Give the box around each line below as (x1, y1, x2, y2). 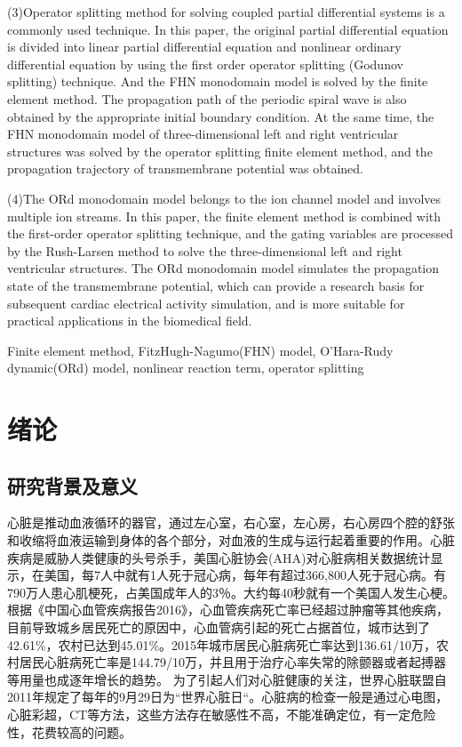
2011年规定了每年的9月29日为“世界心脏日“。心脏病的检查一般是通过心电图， (7, 687, 449, 706)
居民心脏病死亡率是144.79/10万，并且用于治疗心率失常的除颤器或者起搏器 (19, 653, 446, 671)
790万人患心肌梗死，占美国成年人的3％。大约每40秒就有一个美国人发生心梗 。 (7, 582, 455, 601)
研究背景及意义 (7, 471, 138, 499)
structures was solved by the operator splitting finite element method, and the (7, 141, 433, 160)
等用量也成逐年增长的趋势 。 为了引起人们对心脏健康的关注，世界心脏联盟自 (7, 670, 447, 688)
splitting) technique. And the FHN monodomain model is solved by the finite (7, 72, 428, 91)
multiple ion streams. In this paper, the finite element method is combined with (7, 206, 442, 225)
